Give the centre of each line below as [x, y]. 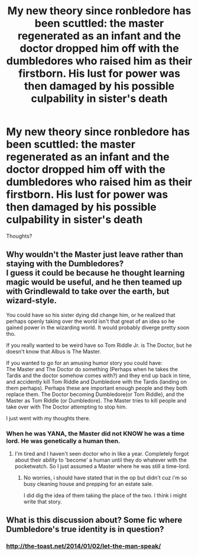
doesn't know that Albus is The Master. [54, 351]
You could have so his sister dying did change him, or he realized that [91, 315]
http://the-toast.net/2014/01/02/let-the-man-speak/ [84, 546]
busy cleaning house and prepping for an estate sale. [88, 484]
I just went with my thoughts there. [48, 418]
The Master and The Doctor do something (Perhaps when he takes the [92, 369]
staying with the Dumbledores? [65, 264]
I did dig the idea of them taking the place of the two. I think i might [105, 496]
